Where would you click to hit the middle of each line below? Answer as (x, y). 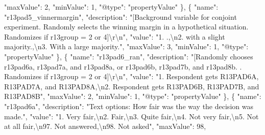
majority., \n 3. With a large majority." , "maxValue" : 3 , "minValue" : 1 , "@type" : (126, 46)
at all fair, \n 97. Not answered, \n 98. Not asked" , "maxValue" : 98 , (105, 126)
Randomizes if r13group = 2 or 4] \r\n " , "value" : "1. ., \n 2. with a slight (115, 36)
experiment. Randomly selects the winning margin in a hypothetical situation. (126, 27)
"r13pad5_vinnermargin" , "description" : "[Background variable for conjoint (121, 16)
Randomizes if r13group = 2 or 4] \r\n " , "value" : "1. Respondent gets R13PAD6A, (131, 76)
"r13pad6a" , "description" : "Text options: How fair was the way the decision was (129, 106)
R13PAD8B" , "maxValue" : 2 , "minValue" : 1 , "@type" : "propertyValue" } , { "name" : (133, 96)
